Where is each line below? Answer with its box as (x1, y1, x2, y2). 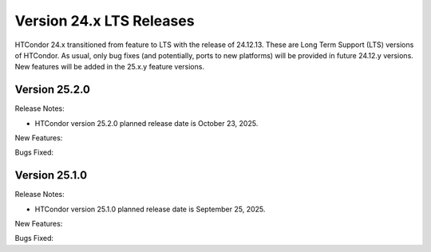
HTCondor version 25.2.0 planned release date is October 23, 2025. (34, 118, 259, 128)
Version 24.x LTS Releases (14, 12, 195, 30)
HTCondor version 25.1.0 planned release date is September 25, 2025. (34, 204, 266, 214)
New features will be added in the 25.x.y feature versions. (14, 62, 205, 72)
